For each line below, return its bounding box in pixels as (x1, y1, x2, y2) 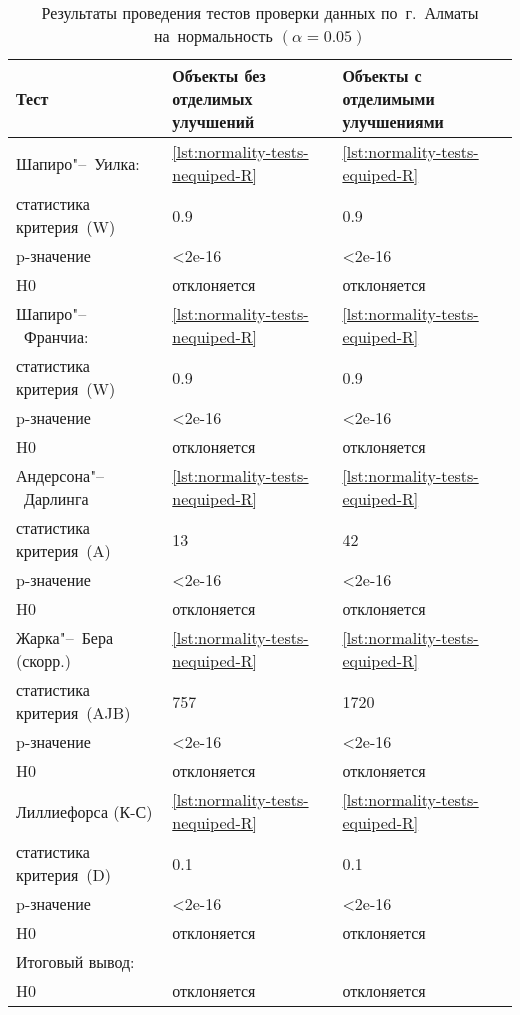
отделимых (172, 87, 253, 110)
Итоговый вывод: (16, 950, 135, 973)
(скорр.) (16, 649, 71, 672)
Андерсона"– (16, 464, 105, 487)
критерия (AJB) (16, 701, 131, 724)
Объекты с (342, 64, 422, 87)
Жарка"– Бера (16, 626, 114, 649)
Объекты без (172, 64, 266, 87)
